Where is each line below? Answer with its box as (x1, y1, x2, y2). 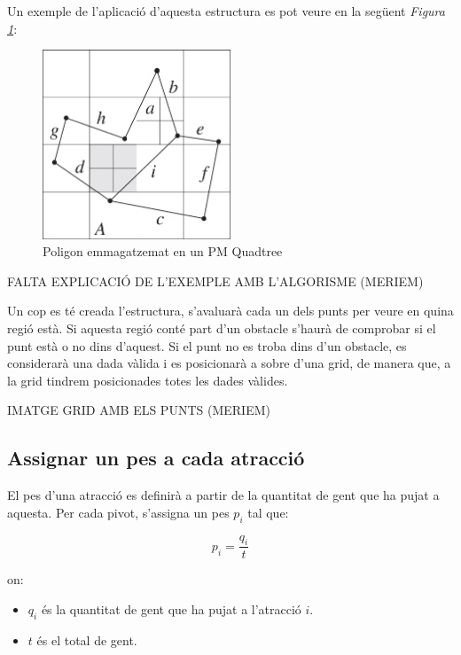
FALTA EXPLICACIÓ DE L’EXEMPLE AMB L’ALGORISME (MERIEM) (7, 271, 424, 290)
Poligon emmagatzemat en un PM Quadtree (43, 242, 283, 261)
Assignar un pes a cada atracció (7, 444, 305, 472)
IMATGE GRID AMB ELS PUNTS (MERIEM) (7, 401, 270, 419)
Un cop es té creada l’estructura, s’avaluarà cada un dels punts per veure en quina (7, 301, 454, 320)
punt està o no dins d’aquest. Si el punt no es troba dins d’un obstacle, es (7, 336, 407, 355)
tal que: (247, 503, 289, 521)
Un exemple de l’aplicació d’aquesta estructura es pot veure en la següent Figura (7, 2, 445, 19)
